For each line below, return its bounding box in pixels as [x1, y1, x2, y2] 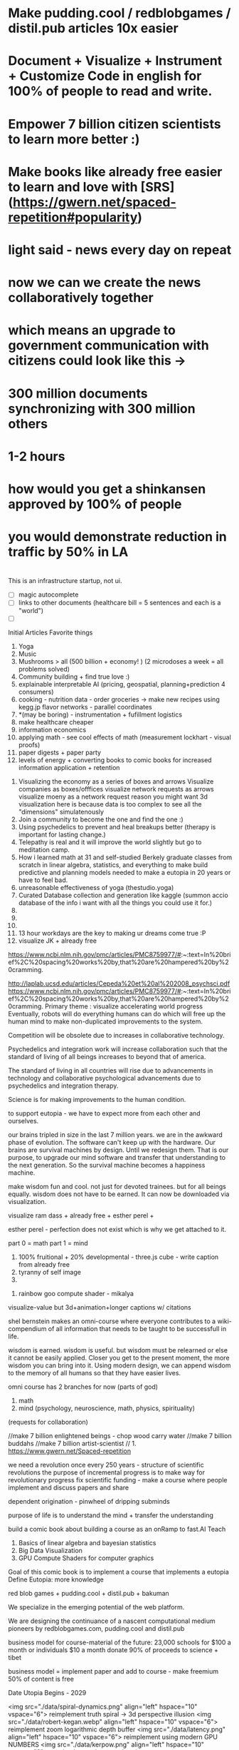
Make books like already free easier [8, 163, 223, 180]
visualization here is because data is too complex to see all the [18, 800, 202, 809]
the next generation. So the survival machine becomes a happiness [8, 1161, 206, 1170]
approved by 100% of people [8, 496, 182, 512]
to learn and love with [8, 178, 138, 195]
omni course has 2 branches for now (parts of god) [8, 1382, 159, 1391]
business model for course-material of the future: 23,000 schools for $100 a [8, 1638, 232, 1647]
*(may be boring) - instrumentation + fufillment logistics [18, 710, 183, 719]
